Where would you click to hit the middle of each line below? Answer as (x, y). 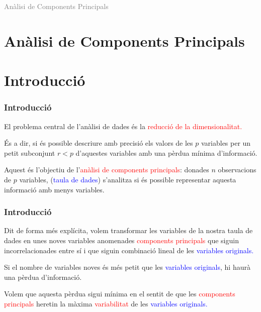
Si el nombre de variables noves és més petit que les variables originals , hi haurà (127, 267)
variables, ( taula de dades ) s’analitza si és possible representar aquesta (128, 179)
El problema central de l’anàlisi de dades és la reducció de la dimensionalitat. (123, 126)
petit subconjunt (30, 152)
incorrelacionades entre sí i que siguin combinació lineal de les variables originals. (129, 250)
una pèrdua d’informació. (43, 277)
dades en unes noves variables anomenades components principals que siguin (121, 240)
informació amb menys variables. (54, 189)
